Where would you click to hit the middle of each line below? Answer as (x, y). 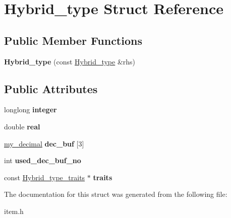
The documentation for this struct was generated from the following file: (116, 194)
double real (22, 126)
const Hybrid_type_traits (45, 177)
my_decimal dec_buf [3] (44, 143)
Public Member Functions (73, 40)
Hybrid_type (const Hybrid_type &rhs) (70, 61)
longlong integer (31, 110)
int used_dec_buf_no (43, 160)
